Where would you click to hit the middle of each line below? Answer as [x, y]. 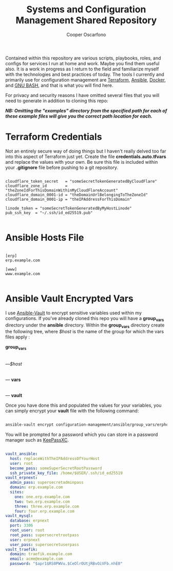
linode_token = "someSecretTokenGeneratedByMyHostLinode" [69, 208]
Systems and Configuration [86, 9]
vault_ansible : [22, 454]
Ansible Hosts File [45, 238]
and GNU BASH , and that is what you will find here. [59, 85]
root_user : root [27, 530]
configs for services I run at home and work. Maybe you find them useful [82, 63]
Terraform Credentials [54, 137]
